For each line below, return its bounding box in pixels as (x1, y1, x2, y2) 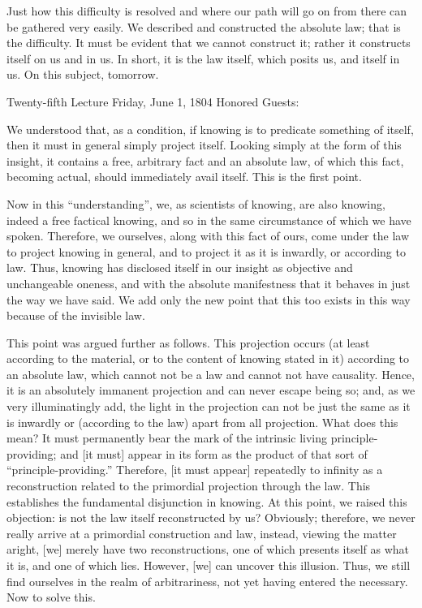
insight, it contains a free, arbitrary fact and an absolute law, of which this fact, (6, 152, 404, 169)
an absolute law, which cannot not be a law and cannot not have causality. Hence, (6, 365, 415, 382)
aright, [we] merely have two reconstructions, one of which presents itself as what (6, 541, 410, 558)
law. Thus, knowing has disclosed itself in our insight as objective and (6, 259, 353, 276)
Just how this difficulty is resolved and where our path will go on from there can (6, 2, 407, 19)
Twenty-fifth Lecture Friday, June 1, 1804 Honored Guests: (6, 93, 299, 110)
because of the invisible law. (6, 307, 145, 324)
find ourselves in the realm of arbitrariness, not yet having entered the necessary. (6, 572, 408, 589)
